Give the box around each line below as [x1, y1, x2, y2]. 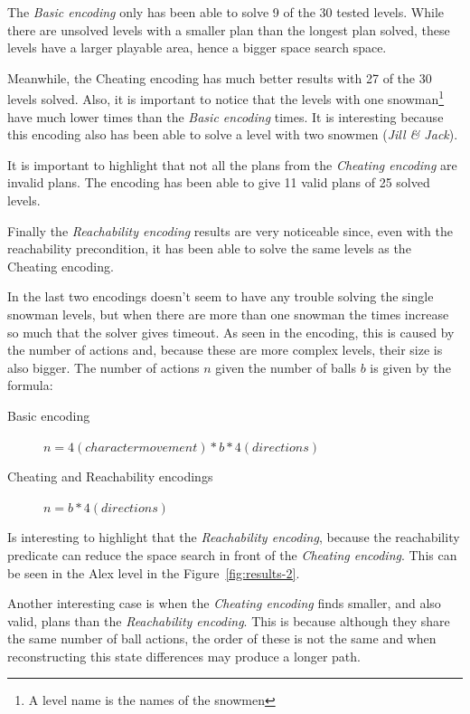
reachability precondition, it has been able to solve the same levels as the [7, 239, 411, 258]
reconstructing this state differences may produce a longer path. [7, 646, 361, 665]
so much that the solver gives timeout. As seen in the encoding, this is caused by [7, 322, 455, 341]
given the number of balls [215, 357, 356, 376]
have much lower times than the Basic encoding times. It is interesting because [7, 107, 444, 126]
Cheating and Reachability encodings [7, 467, 213, 486]
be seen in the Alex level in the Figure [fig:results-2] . [7, 563, 300, 582]
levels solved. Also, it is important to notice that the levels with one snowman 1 [7, 87, 445, 109]
